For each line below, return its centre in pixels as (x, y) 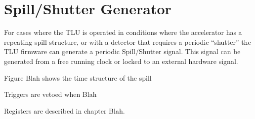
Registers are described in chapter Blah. (64, 110)
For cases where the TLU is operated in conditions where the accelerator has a (123, 32)
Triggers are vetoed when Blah (50, 94)
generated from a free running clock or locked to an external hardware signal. (121, 61)
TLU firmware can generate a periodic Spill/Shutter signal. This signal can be (122, 51)
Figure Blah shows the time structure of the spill (78, 77)
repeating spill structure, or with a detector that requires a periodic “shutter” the (127, 42)
